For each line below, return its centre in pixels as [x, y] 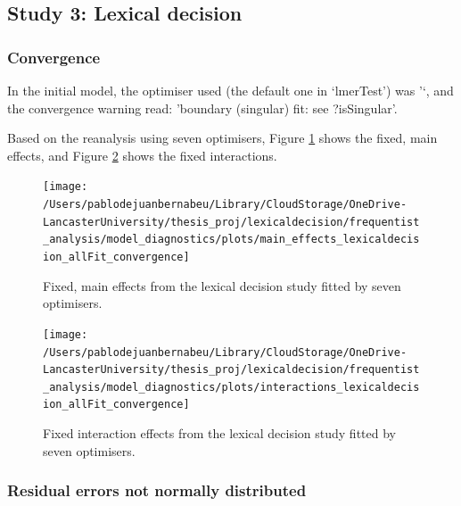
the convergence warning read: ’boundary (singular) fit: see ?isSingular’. [202, 108]
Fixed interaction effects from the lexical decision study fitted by [219, 433]
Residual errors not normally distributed [157, 490]
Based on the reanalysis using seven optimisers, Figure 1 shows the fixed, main [222, 138]
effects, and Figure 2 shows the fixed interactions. [142, 155]
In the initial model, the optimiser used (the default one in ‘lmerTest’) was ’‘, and [230, 90]
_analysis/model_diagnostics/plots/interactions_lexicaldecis [231, 387]
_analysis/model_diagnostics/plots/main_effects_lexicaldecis [231, 240]
